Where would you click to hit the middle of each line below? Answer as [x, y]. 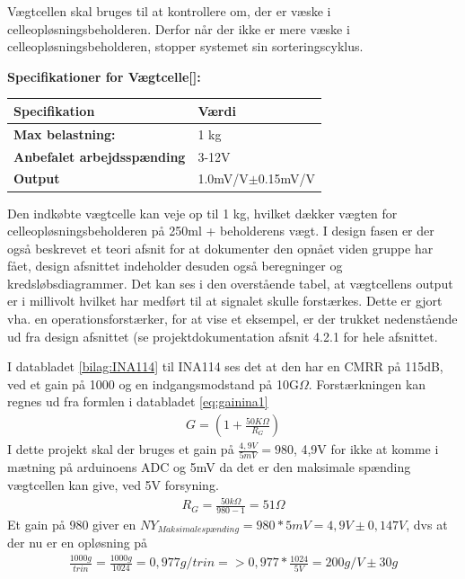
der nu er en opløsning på [78, 543]
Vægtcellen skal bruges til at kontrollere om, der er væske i [169, 11]
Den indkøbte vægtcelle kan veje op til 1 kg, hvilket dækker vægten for [202, 213]
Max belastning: [65, 134]
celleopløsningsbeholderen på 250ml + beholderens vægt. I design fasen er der [221, 231]
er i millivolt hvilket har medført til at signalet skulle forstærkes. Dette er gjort [225, 301]
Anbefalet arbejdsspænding [100, 156]
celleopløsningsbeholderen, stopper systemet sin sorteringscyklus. [185, 46]
